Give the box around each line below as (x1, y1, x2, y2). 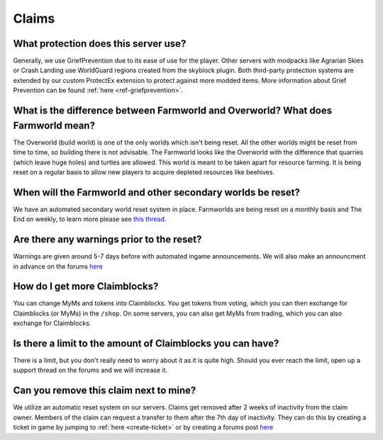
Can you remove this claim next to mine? (13, 385, 196, 397)
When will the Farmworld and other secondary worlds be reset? (13, 186, 301, 198)
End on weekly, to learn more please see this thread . (13, 215, 167, 223)
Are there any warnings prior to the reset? (13, 234, 202, 246)
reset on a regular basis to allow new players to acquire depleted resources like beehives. (13, 167, 275, 176)
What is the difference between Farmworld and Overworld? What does (13, 105, 333, 117)
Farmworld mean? (13, 119, 96, 131)
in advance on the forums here (13, 262, 103, 271)
